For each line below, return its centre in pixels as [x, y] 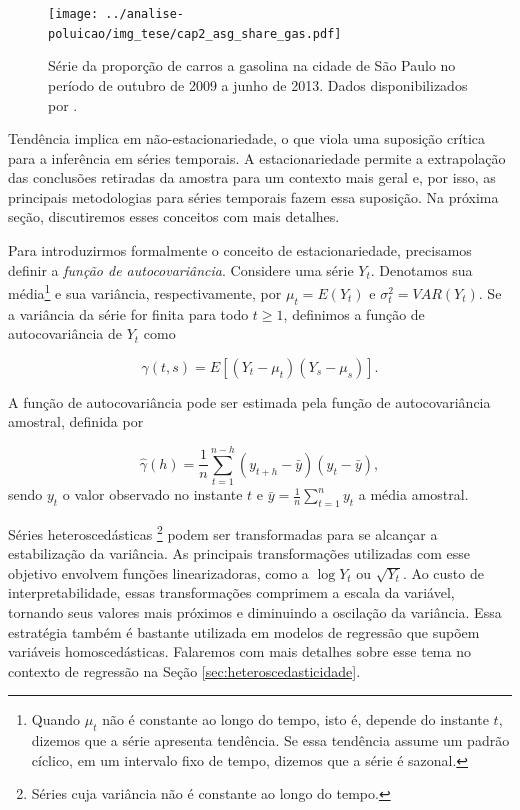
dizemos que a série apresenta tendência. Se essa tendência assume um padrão [270, 740]
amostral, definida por [76, 421]
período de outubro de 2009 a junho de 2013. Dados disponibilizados [258, 84]
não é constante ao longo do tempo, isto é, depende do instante [295, 719]
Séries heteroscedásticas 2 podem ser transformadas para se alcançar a [223, 532]
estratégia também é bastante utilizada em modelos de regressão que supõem [244, 631]
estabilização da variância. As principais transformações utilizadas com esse [239, 553]
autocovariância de [65, 333]
